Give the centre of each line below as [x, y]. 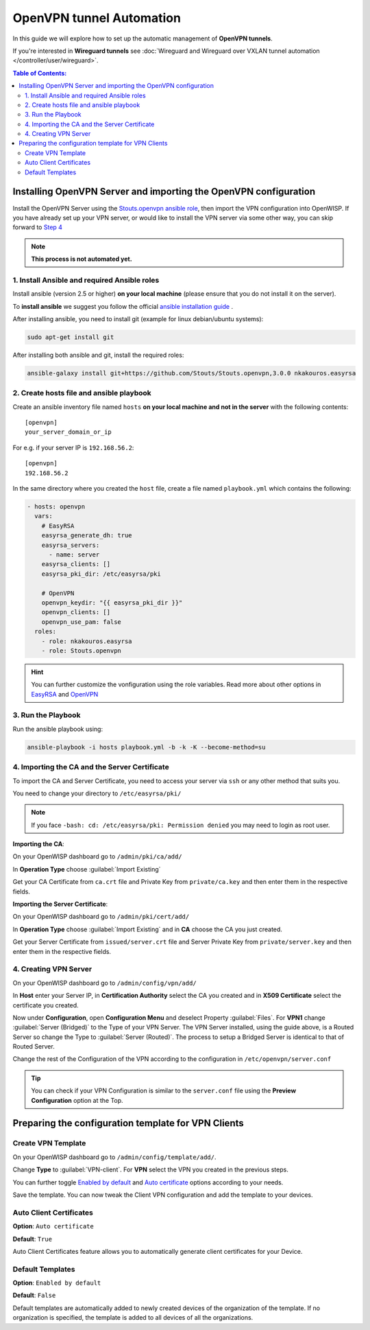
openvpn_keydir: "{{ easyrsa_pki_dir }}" [112, 603]
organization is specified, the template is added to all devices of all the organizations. [133, 1318]
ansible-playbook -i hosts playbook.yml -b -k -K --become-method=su [146, 747]
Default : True [33, 1239]
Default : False [34, 1295]
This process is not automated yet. [82, 259]
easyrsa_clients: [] [76, 564]
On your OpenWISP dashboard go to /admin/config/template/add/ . [114, 1157]
